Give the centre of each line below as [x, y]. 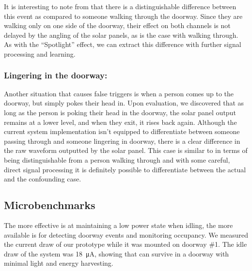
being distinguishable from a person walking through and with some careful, [117, 159]
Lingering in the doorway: [56, 75]
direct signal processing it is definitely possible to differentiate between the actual [125, 169]
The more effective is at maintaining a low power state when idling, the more [118, 225]
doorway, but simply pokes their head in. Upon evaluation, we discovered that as [124, 103]
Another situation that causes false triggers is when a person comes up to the [119, 93]
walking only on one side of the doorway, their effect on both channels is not [117, 25]
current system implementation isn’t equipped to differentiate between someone [122, 131]
